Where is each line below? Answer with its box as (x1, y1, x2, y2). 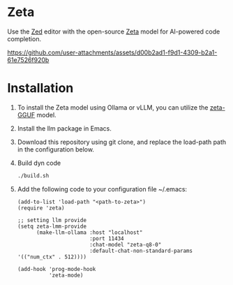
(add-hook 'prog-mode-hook (17, 265, 96, 272)
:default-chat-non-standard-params (89, 247, 193, 254)
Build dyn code (17, 159, 61, 167)
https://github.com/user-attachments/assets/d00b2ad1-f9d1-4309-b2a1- (7, 48, 218, 57)
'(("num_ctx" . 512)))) (17, 253, 87, 261)
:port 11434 (89, 235, 124, 242)
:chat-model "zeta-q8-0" (89, 241, 162, 248)
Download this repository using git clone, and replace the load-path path (17, 138, 227, 146)
